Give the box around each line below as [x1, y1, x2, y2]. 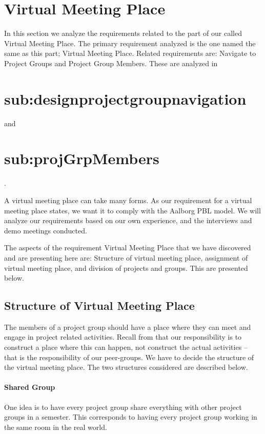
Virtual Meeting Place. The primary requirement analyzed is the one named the [4, 37, 256, 48]
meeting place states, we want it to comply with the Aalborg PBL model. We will [4, 205, 261, 215]
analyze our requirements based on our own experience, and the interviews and [4, 215, 252, 226]
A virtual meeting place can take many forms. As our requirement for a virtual [4, 194, 252, 205]
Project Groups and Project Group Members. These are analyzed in [4, 57, 218, 68]
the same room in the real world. [4, 421, 107, 432]
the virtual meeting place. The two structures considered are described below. [4, 362, 248, 372]
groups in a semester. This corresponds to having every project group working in [4, 411, 257, 422]
